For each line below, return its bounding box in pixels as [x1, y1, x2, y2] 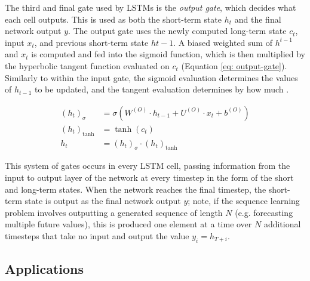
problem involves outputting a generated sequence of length [5, 206, 223, 218]
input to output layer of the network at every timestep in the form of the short [5, 171, 294, 184]
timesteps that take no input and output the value [5, 230, 189, 242]
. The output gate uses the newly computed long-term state [68, 24, 287, 37]
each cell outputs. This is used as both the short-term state [5, 13, 222, 25]
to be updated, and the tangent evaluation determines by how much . [34, 83, 289, 95]
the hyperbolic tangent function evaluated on [5, 59, 170, 72]
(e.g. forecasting [235, 206, 293, 218]
